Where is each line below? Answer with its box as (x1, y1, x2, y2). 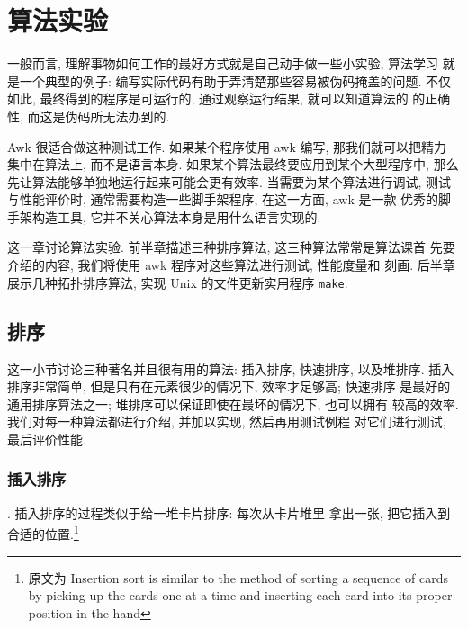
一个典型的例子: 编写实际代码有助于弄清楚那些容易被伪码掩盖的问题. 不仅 (19, 71, 452, 90)
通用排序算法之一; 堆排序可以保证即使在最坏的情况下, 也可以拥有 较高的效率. (7, 394, 459, 413)
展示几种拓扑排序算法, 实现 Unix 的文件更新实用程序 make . (7, 273, 348, 292)
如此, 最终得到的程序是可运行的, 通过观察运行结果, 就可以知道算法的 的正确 (7, 89, 451, 108)
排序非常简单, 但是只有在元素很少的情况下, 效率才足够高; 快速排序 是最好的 (7, 377, 451, 396)
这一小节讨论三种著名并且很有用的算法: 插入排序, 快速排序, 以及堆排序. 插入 (7, 359, 454, 378)
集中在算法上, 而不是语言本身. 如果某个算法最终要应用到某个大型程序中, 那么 (7, 155, 459, 174)
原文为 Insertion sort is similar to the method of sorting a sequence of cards (28, 568, 448, 587)
